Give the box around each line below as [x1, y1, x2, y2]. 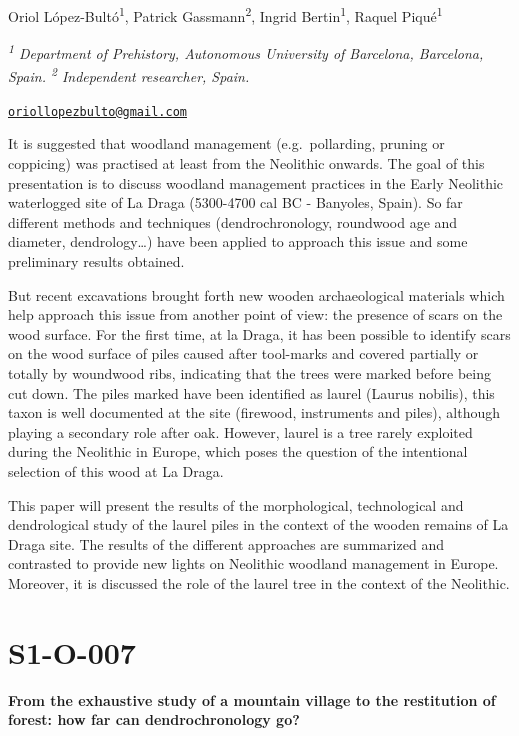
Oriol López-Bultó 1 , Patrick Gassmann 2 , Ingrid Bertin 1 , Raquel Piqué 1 [8, 3, 443, 26]
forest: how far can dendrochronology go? [8, 709, 300, 730]
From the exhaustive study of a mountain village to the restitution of [8, 689, 496, 710]
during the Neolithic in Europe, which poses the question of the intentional [8, 441, 468, 462]
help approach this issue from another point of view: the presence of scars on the [8, 304, 503, 325]
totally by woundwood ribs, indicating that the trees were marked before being [8, 362, 491, 383]
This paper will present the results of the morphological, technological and [8, 494, 464, 515]
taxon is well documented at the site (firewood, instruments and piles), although [8, 402, 501, 423]
